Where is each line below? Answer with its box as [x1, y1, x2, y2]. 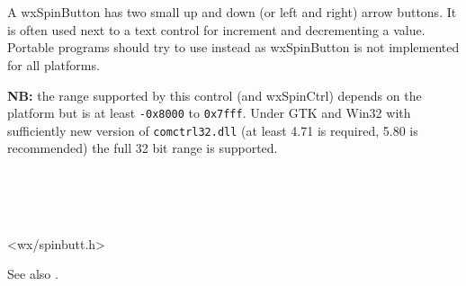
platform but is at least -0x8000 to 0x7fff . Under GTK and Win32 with [7, 103, 411, 122]
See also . [7, 264, 58, 283]
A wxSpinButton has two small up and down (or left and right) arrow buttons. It [7, 3, 457, 22]
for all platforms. [7, 55, 100, 74]
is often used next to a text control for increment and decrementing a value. [7, 20, 426, 39]
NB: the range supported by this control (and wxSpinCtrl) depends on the [7, 85, 422, 104]
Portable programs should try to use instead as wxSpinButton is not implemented [7, 38, 460, 57]
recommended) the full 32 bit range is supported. [7, 139, 278, 157]
